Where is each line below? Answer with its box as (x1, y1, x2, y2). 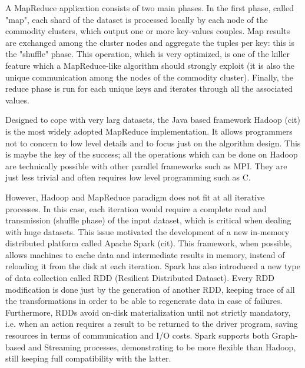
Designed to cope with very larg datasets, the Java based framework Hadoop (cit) (5, 113, 300, 126)
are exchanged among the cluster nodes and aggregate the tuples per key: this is (5, 36, 294, 48)
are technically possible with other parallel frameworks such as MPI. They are (5, 159, 287, 172)
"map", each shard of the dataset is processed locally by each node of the (5, 13, 268, 25)
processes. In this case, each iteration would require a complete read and (5, 202, 267, 215)
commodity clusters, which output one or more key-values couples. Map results (5, 25, 290, 37)
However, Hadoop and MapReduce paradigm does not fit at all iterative (5, 190, 265, 203)
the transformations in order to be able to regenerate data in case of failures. (5, 295, 283, 307)
